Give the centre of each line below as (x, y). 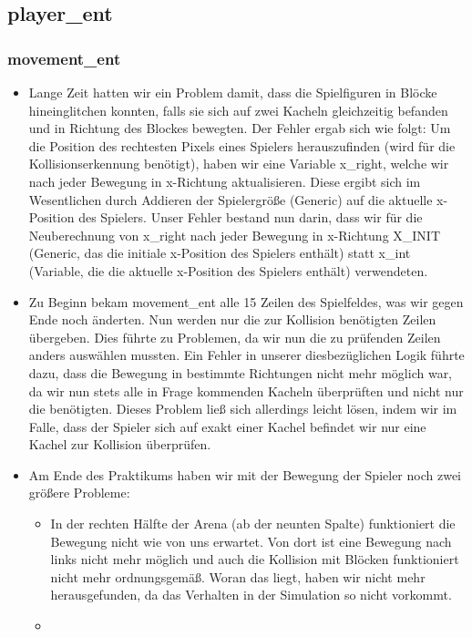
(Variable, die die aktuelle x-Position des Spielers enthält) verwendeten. (228, 270)
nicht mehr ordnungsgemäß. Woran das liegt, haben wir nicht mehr (238, 576)
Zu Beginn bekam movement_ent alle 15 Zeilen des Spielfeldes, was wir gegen (246, 301)
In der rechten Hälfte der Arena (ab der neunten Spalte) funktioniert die (253, 524)
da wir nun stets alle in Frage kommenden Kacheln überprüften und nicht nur (246, 390)
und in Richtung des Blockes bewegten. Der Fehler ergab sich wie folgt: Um (240, 128)
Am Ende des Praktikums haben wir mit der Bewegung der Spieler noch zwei (245, 474)
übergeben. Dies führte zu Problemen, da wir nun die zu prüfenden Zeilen (235, 337)
